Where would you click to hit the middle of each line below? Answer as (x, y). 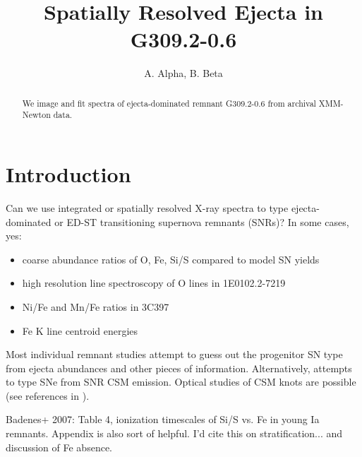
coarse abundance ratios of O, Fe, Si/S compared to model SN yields (171, 259)
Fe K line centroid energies (80, 330)
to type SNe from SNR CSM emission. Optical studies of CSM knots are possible (181, 382)
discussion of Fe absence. (59, 447)
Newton (36, 115)
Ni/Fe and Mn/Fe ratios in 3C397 (96, 306)
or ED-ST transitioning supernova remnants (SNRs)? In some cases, (202, 221)
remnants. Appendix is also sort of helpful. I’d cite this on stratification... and (174, 433)
